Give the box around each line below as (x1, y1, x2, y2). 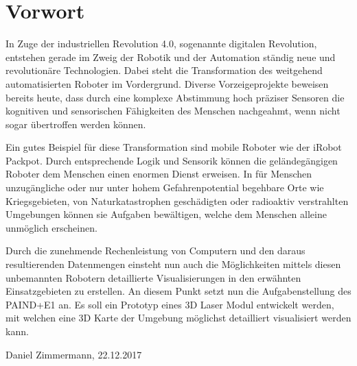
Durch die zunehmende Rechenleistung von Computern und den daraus (5, 243, 306, 258)
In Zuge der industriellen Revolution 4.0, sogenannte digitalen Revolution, (5, 36, 317, 51)
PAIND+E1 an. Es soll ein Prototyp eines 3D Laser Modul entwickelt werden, (5, 297, 334, 311)
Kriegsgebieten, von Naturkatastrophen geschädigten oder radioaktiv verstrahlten (5, 193, 349, 208)
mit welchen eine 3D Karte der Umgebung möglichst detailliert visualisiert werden (5, 310, 352, 325)
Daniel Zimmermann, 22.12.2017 (5, 347, 142, 361)
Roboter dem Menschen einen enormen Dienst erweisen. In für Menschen (5, 167, 312, 181)
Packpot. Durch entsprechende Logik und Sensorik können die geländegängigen (5, 153, 338, 167)
